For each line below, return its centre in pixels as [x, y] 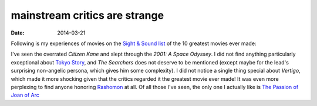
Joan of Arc [25, 95]
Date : [18, 33]
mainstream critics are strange [87, 15]
